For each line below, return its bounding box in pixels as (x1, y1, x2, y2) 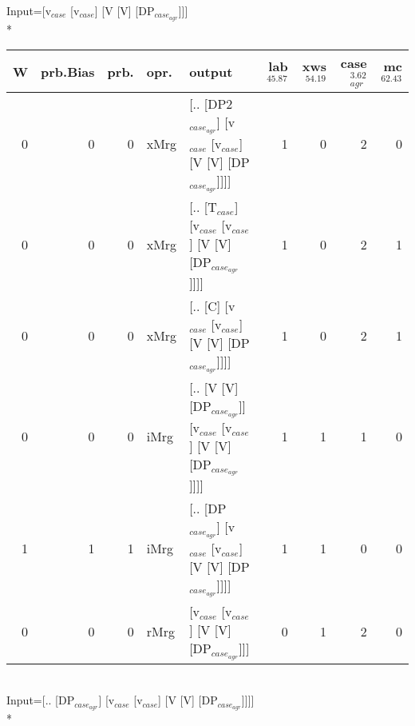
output (189, 62, 233, 81)
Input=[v (6, 2, 52, 18)
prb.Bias (41, 62, 95, 81)
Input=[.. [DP (6, 692, 75, 708)
